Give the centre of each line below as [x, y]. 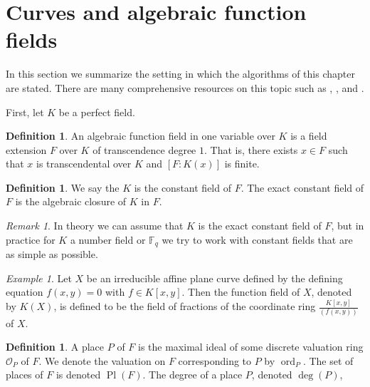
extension [26, 149]
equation [25, 292]
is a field [309, 136]
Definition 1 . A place [55, 347]
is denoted [78, 375]
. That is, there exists [251, 149]
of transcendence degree [144, 149]
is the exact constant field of [260, 226]
